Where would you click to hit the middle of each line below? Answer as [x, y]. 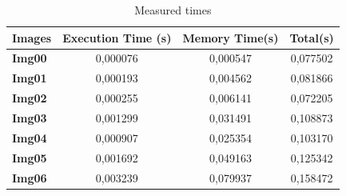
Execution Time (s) [117, 37]
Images [32, 37]
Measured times [173, 10]
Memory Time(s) [231, 37]
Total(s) [312, 37]
